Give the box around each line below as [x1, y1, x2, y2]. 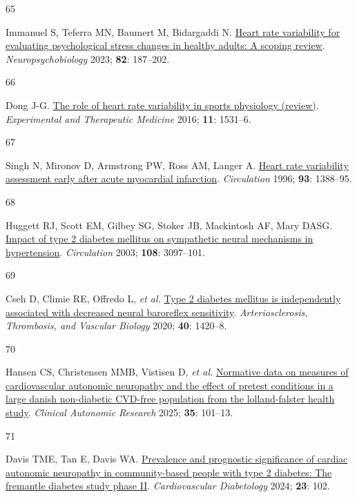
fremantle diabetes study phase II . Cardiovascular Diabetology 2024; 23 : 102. [6, 478, 330, 493]
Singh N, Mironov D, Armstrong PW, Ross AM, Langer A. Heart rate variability [6, 157, 349, 172]
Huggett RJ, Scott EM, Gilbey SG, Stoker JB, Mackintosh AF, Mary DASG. [6, 217, 333, 232]
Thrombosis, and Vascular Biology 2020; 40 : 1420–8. [6, 318, 227, 333]
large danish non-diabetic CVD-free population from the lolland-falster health [6, 391, 335, 406]
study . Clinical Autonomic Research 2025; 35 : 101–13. [6, 405, 233, 420]
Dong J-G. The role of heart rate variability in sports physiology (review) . [6, 97, 319, 112]
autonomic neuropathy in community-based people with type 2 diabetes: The [6, 465, 332, 479]
